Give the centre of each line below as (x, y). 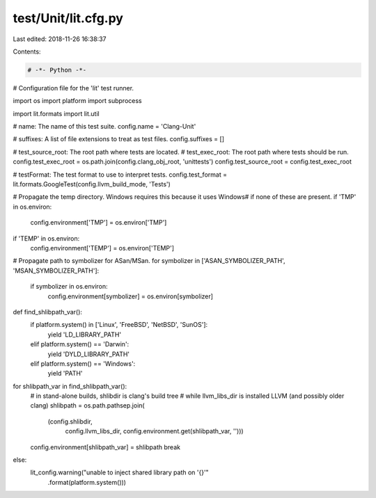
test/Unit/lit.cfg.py (68, 18)
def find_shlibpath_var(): (48, 312)
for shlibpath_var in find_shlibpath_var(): (70, 386)
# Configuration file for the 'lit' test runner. (73, 88)
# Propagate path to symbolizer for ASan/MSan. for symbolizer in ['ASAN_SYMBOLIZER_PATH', (149, 261)
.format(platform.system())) (87, 482)
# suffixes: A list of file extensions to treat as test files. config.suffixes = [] (119, 139)
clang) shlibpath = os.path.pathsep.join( (88, 405)
